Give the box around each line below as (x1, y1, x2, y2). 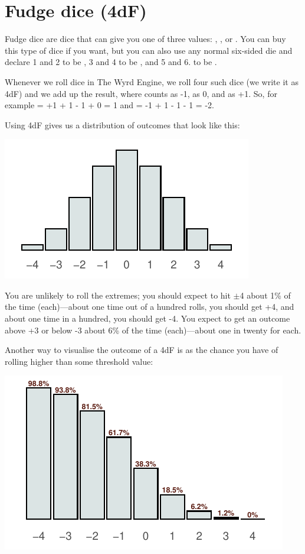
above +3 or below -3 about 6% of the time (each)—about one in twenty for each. (5, 323, 301, 336)
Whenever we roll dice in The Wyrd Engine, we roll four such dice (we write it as (5, 75, 299, 88)
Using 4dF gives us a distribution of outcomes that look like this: (5, 118, 240, 131)
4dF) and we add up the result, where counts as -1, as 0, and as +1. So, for (5, 87, 277, 99)
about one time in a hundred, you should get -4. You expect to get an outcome (5, 312, 290, 325)
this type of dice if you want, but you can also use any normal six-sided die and (5, 44, 293, 56)
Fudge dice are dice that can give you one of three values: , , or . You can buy (5, 33, 286, 45)
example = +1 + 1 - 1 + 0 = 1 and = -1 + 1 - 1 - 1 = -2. (5, 99, 214, 111)
